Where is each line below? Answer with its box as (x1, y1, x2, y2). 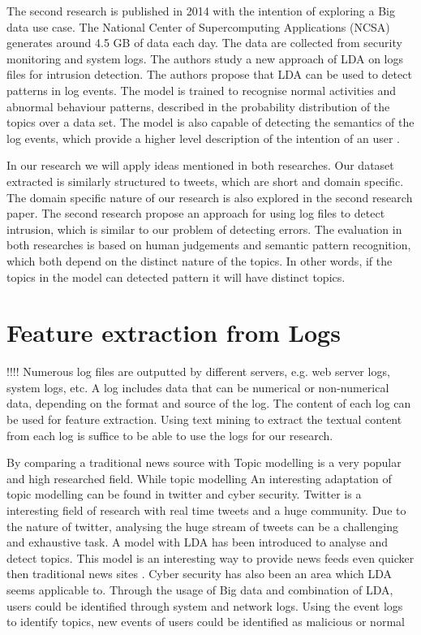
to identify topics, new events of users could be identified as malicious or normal (6, 613, 405, 630)
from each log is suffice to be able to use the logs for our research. (6, 426, 333, 443)
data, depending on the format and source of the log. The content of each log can (6, 395, 411, 412)
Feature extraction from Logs (6, 316, 341, 349)
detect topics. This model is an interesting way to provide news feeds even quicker (6, 549, 415, 566)
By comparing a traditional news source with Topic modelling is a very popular (6, 454, 402, 471)
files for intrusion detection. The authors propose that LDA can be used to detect (6, 66, 412, 83)
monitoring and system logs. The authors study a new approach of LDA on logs (6, 50, 404, 67)
